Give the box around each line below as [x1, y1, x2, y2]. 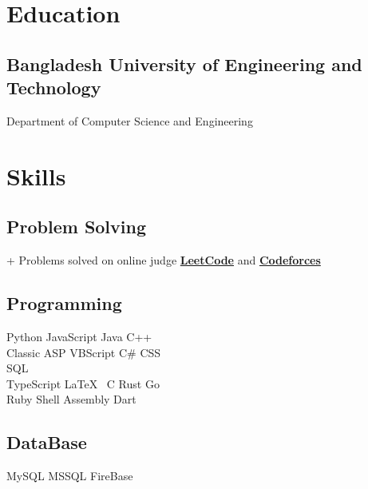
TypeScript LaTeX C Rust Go [6, 375, 160, 392]
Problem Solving [6, 214, 147, 239]
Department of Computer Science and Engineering [6, 112, 253, 129]
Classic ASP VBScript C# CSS [6, 344, 161, 360]
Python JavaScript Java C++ [6, 328, 152, 344]
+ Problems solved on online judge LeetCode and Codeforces [6, 252, 321, 268]
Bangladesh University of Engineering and [6, 51, 362, 76]
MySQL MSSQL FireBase [6, 467, 133, 484]
